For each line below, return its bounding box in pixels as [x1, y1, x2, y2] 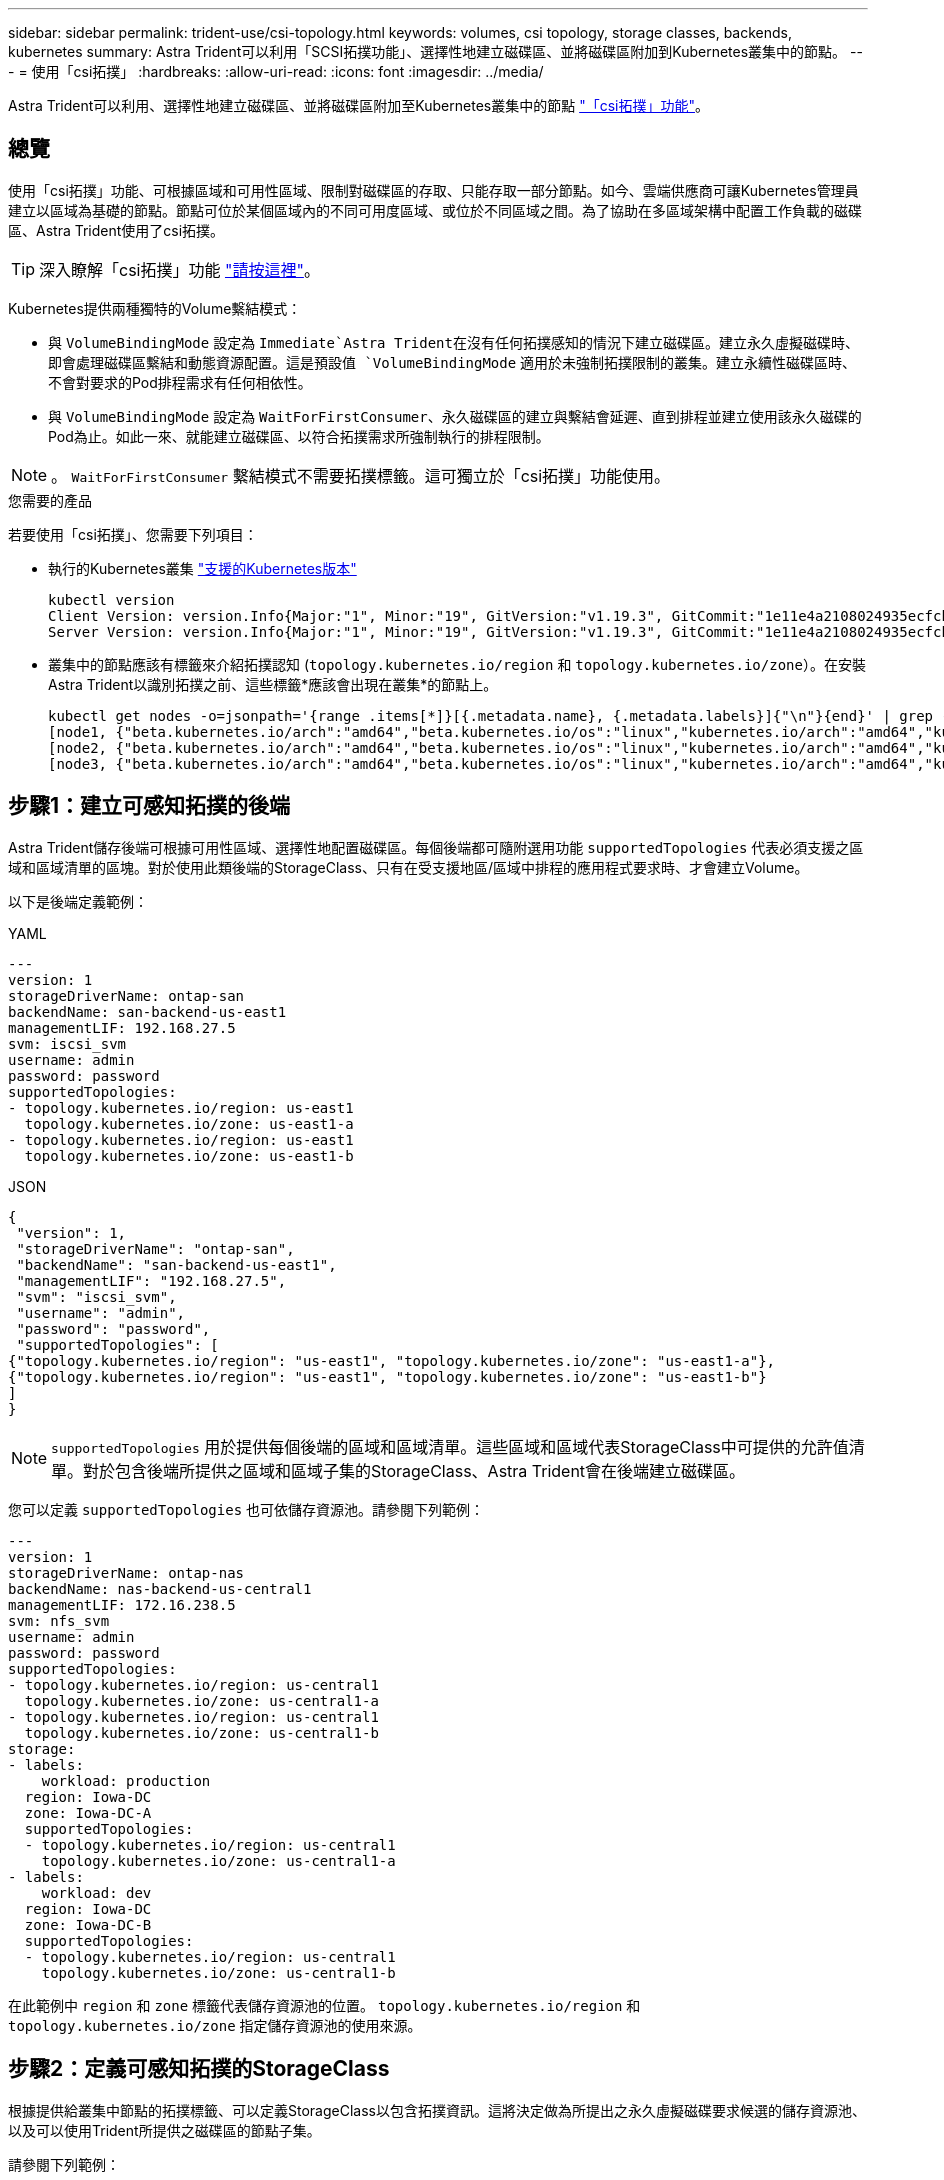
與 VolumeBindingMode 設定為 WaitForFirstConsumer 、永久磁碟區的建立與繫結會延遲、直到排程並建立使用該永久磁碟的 [48, 407, 862, 425]
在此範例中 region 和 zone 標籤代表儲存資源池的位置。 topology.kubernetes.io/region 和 [8, 1996, 641, 2014]
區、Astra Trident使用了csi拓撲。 [8, 221, 225, 239]
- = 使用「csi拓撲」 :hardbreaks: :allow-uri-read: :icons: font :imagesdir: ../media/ [8, 63, 544, 80]
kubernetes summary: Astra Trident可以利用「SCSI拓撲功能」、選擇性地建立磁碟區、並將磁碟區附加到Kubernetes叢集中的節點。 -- [8, 43, 863, 60]
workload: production [41, 1772, 211, 1789]
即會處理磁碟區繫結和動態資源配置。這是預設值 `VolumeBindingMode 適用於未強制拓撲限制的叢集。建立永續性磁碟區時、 [48, 353, 857, 371]
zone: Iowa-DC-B [24, 1916, 152, 1933]
